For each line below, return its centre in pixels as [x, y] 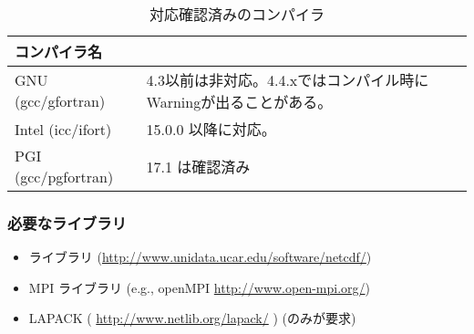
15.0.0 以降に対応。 [211, 129]
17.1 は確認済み [198, 167]
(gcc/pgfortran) [64, 177]
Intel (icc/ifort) [63, 129]
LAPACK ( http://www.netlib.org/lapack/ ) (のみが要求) [192, 318]
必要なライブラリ [67, 222]
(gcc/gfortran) [60, 101]
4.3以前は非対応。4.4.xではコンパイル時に [288, 80]
